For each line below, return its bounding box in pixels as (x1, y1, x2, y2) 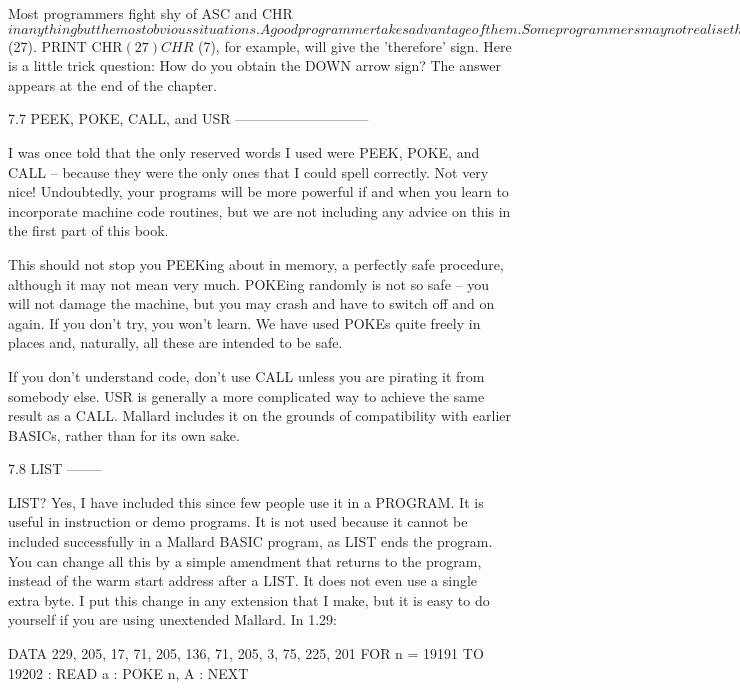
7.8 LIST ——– (8, 458, 102, 479)
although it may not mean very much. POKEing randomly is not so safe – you (8, 273, 489, 294)
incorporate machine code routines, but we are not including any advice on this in (8, 200, 511, 221)
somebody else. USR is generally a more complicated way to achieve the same (8, 385, 485, 406)
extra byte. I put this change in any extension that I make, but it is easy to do (8, 589, 490, 610)
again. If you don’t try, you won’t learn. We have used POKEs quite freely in (8, 312, 481, 333)
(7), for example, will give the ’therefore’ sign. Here (197, 35, 512, 56)
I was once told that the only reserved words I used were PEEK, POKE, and (8, 141, 480, 162)
